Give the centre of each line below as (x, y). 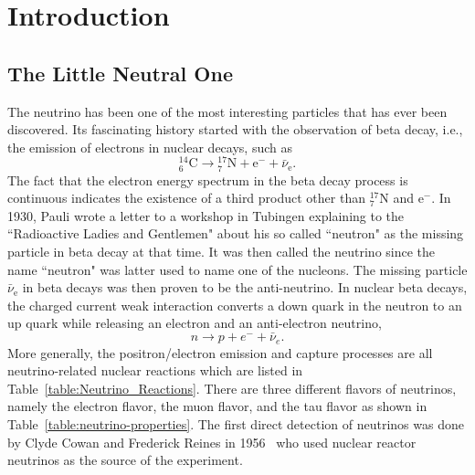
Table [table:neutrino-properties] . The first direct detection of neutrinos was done (236, 423)
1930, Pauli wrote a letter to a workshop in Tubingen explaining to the (206, 215)
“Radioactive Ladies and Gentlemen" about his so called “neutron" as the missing (236, 233)
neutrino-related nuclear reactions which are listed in (155, 370)
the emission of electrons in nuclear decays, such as (150, 147)
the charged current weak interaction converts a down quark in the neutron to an (235, 305)
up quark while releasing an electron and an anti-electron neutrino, (195, 323)
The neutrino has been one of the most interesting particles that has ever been (227, 111)
